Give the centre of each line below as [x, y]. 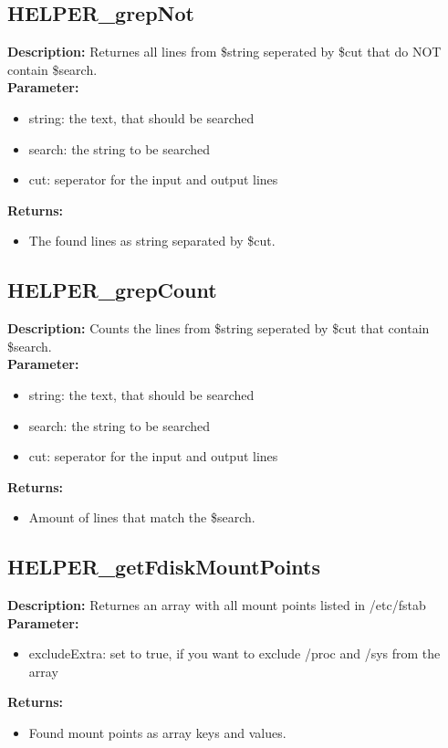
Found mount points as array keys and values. [157, 733]
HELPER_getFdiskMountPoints [164, 567]
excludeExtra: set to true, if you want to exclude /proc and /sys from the [234, 653]
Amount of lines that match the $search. [142, 517]
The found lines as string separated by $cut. [152, 241]
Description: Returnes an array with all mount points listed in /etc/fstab [217, 605]
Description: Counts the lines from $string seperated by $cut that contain [219, 328]
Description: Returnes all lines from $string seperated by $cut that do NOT [224, 52]
